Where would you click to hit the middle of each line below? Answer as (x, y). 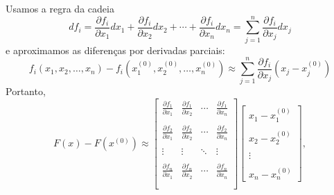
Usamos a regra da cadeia (60, 8)
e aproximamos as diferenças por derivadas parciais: (115, 50)
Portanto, (26, 91)
